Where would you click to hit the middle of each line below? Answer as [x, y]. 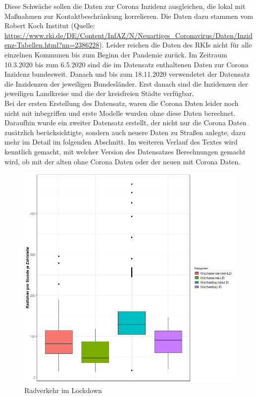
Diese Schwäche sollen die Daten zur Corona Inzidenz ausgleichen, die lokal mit [125, 6]
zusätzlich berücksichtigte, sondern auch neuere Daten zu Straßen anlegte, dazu [125, 132]
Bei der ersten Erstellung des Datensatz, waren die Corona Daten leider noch [122, 103]
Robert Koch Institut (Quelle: [50, 25]
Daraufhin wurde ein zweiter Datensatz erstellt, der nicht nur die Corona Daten [126, 123]
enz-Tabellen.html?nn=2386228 [52, 45]
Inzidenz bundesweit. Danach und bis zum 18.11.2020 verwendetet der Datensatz [127, 74]
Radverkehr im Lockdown [63, 390]
